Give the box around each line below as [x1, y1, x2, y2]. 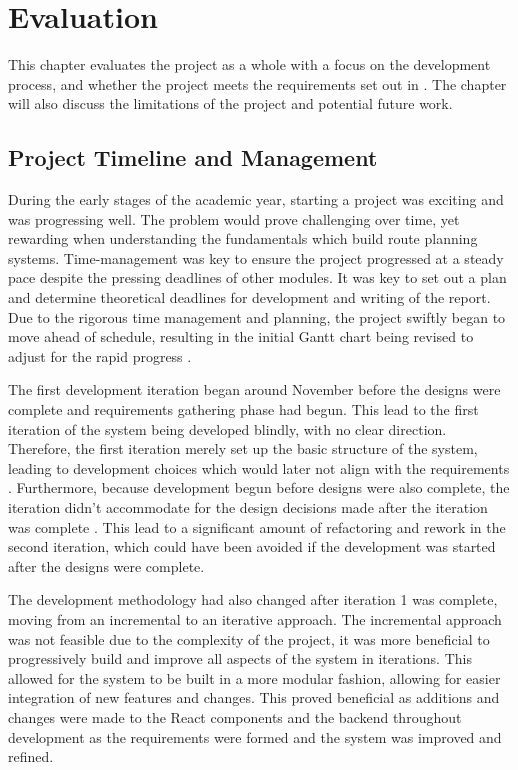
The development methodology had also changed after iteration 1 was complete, [8, 589, 498, 610]
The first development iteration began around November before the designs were [8, 379, 501, 400]
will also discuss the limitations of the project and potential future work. [8, 93, 453, 114]
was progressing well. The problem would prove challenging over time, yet [8, 208, 460, 229]
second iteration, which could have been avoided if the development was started [8, 536, 496, 557]
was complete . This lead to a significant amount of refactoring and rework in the [8, 516, 506, 537]
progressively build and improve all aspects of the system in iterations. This [8, 648, 472, 669]
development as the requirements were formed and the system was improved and [8, 726, 502, 747]
